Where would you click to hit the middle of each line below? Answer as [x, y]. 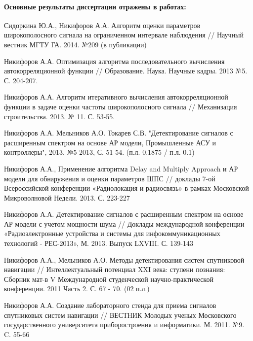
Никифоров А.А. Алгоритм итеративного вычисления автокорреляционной [116, 97]
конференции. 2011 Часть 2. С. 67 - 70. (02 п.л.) [77, 289]
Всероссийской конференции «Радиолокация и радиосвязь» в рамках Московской [126, 188]
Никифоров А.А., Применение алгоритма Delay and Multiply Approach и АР [121, 168]
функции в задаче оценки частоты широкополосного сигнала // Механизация [121, 106]
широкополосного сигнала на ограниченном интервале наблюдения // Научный [124, 35]
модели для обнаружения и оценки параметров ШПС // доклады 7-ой [110, 178]
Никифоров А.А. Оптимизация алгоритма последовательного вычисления [114, 61]
